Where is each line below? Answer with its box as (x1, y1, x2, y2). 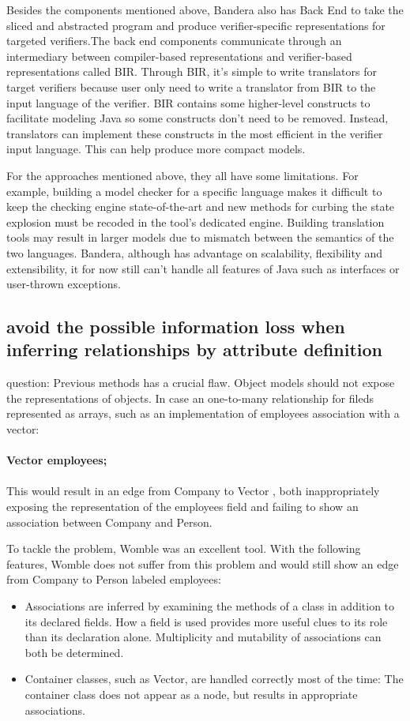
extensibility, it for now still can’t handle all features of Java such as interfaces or (6, 260, 400, 276)
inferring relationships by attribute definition (6, 337, 383, 362)
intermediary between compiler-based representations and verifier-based (6, 47, 352, 64)
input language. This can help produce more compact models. (6, 141, 306, 157)
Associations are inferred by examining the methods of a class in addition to (24, 598, 395, 614)
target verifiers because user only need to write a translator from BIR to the (6, 78, 376, 95)
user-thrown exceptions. (6, 276, 121, 292)
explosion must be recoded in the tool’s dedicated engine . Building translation (6, 213, 385, 230)
